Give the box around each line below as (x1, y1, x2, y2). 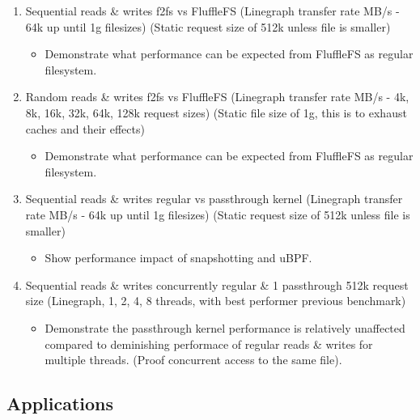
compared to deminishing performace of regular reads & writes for (45, 335, 373, 352)
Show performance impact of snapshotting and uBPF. (45, 249, 312, 266)
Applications (6, 391, 114, 416)
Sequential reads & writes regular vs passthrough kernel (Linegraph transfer (25, 190, 403, 207)
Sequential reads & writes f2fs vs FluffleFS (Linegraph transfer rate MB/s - (25, 2, 400, 19)
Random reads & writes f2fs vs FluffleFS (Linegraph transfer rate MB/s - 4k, (25, 88, 409, 105)
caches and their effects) (25, 120, 145, 137)
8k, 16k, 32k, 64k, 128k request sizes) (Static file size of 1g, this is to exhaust (25, 104, 407, 121)
